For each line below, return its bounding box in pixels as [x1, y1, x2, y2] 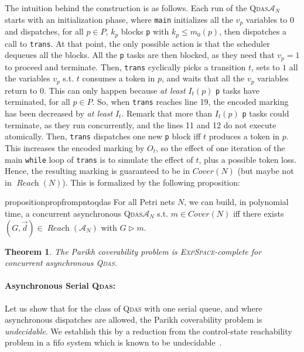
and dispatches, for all [5, 25, 84, 37]
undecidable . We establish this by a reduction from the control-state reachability [5, 324, 292, 337]
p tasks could [242, 107, 289, 119]
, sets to [251, 60, 280, 73]
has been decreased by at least [5, 107, 113, 119]
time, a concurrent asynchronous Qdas [5, 207, 142, 219]
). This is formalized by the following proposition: [62, 176, 240, 188]
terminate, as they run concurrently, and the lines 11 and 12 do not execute [5, 118, 276, 131]
